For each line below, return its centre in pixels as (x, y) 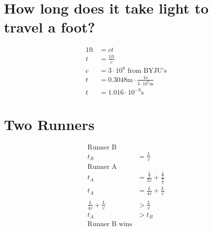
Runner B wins (110, 224)
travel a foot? (50, 27)
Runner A (102, 167)
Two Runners (49, 124)
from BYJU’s (147, 71)
